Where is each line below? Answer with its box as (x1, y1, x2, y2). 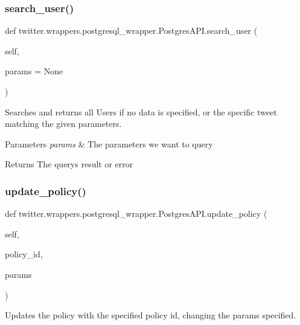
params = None (5, 65, 63, 77)
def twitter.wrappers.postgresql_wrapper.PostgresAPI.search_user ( (5, 24, 258, 37)
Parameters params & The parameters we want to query (5, 137, 213, 150)
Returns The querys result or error (5, 158, 133, 170)
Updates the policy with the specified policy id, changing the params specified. (5, 309, 296, 321)
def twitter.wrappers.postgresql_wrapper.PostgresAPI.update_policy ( (5, 207, 267, 220)
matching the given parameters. (5, 117, 122, 130)
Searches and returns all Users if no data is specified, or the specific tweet (5, 105, 277, 118)
